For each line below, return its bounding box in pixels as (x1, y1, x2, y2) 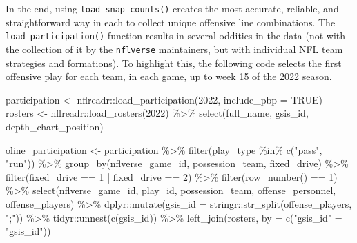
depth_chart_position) (6, 119, 104, 133)
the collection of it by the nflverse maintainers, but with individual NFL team (6, 41, 343, 56)
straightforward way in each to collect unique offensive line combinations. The (6, 14, 336, 29)
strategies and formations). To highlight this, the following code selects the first (6, 55, 342, 70)
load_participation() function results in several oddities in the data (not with (6, 28, 346, 43)
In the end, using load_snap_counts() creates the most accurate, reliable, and (6, 1, 339, 15)
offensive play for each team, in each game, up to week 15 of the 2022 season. (6, 69, 332, 84)
